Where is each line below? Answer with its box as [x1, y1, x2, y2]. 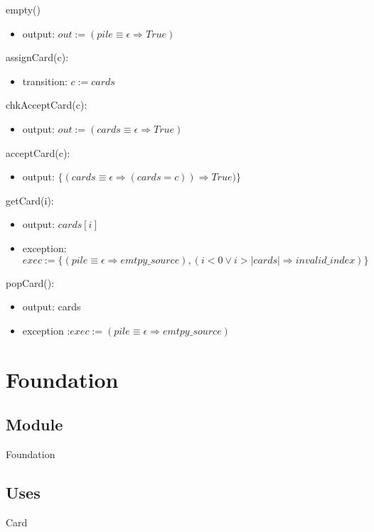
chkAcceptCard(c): [6, 97, 87, 112]
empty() [6, 2, 41, 16]
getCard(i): [6, 192, 54, 207]
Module [6, 413, 63, 435]
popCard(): [6, 275, 55, 290]
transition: [22, 73, 68, 88]
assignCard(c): [6, 50, 69, 65]
